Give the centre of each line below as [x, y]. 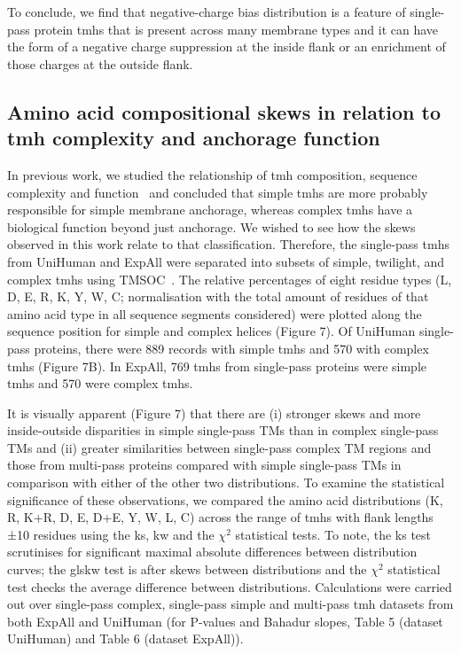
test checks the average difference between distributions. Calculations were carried [230, 586]
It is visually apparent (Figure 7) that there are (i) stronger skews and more [214, 413]
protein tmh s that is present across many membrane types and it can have [236, 29]
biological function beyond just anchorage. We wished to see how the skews [211, 226]
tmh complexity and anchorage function [194, 138]
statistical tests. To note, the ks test [333, 534]
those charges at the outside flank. [100, 63]
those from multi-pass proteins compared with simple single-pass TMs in [204, 465]
